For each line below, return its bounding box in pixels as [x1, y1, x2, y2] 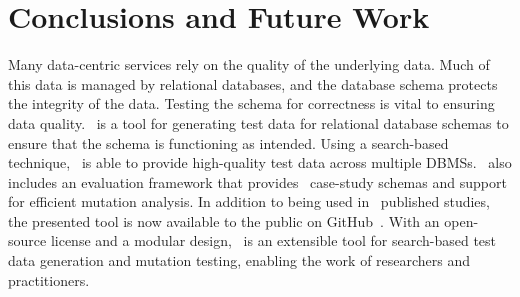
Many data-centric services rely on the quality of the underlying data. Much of [8, 54, 490, 75]
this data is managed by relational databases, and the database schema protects [8, 73, 498, 94]
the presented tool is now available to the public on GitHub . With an [8, 210, 440, 231]
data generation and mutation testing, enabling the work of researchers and [8, 250, 471, 271]
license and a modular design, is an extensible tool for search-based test [50, 230, 497, 251]
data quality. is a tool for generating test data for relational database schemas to [8, 112, 509, 133]
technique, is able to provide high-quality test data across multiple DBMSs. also [8, 152, 512, 173]
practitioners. [8, 269, 90, 290]
